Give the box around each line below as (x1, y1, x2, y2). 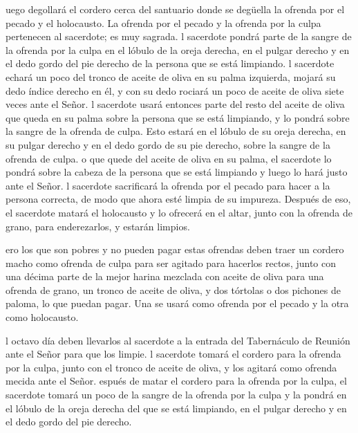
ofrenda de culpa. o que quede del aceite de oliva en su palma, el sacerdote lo (6, 151, 332, 165)
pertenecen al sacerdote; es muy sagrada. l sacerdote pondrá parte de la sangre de (6, 29, 352, 44)
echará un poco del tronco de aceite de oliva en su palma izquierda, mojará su (6, 69, 336, 84)
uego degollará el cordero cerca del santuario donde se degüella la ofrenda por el (6, 2, 345, 16)
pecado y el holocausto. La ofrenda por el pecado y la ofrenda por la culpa (6, 15, 321, 30)
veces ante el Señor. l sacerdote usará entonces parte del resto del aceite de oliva (6, 97, 345, 111)
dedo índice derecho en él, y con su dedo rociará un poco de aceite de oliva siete (6, 83, 344, 98)
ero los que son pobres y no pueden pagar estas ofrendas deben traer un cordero (6, 242, 344, 257)
